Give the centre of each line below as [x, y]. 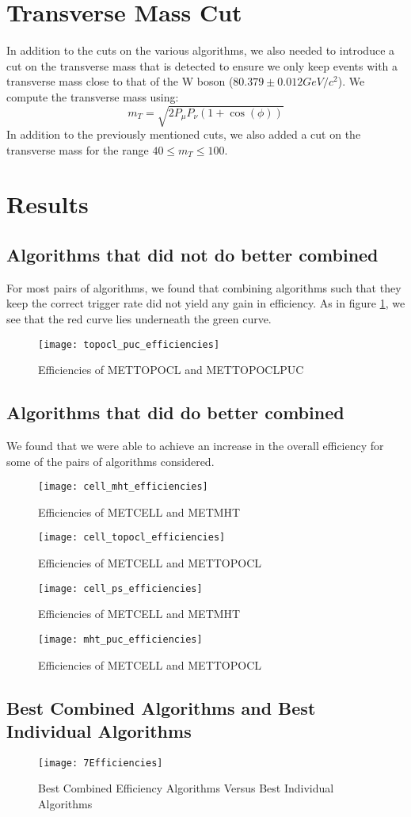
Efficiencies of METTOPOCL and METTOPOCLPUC [171, 370]
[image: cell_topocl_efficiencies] [132, 538]
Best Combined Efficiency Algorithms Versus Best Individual [186, 788]
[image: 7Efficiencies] [101, 763]
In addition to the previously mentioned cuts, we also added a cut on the [184, 134]
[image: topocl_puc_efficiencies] [129, 344]
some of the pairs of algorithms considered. [110, 461]
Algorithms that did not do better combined [192, 254]
